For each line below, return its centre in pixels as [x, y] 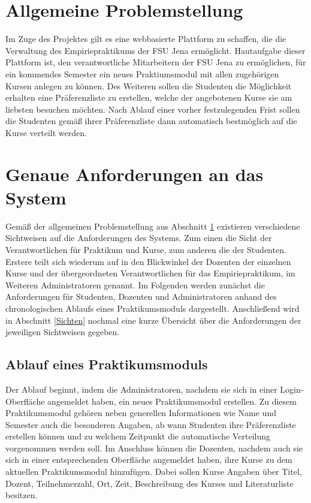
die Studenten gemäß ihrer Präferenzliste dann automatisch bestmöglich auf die [151, 121]
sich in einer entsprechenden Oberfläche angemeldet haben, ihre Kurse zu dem [149, 460]
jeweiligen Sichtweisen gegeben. [63, 332]
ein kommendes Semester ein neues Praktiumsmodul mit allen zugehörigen [142, 73]
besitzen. [22, 495]
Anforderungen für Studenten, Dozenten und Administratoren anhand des [141, 296]
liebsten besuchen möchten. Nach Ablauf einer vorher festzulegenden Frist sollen [153, 109]
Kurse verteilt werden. [46, 132]
